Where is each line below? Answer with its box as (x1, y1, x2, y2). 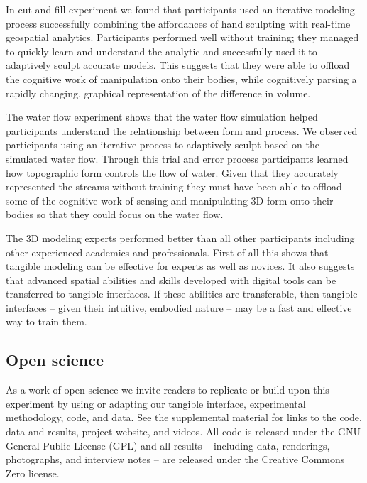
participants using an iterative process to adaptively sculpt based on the (6, 137, 319, 152)
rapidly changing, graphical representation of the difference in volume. (6, 85, 311, 100)
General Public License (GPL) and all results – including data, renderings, (6, 438, 330, 452)
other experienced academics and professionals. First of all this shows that (6, 244, 329, 259)
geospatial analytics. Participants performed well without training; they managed (6, 30, 359, 45)
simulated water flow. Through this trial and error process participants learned (6, 151, 349, 165)
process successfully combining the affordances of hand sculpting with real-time (6, 16, 351, 31)
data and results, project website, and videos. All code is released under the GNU (6, 424, 361, 439)
